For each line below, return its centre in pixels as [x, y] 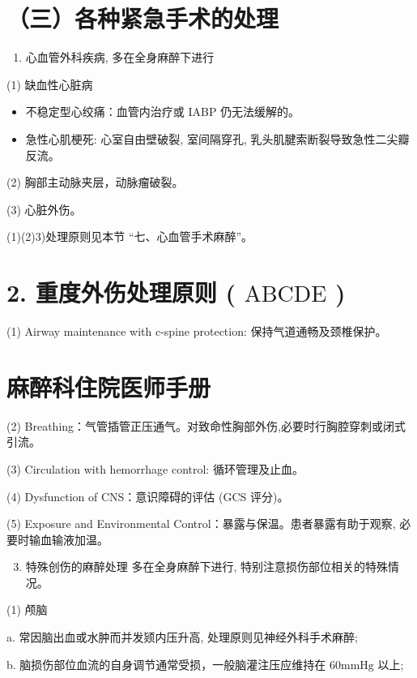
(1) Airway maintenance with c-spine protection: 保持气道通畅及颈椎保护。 [197, 331]
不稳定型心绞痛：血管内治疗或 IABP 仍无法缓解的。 [163, 112]
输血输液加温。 [68, 539]
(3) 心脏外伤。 [44, 209]
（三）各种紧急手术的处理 [143, 18]
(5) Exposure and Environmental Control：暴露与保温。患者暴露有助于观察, [201, 524]
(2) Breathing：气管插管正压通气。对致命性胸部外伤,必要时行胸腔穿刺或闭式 [206, 425]
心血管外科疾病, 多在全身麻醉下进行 [120, 57]
